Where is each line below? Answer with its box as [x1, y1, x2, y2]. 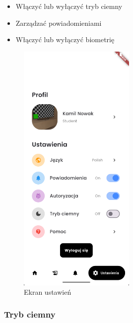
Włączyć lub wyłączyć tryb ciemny [15, 1, 123, 11]
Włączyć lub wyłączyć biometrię [15, 34, 115, 45]
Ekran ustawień [24, 287, 71, 297]
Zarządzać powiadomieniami [15, 17, 102, 28]
